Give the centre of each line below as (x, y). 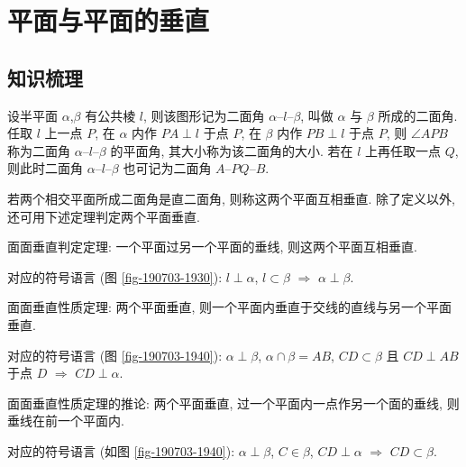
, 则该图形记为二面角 (204, 115)
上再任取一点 (403, 150)
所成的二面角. (418, 115)
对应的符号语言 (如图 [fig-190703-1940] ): (121, 450)
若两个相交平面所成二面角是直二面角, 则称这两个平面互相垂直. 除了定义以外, (231, 198)
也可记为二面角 (167, 168)
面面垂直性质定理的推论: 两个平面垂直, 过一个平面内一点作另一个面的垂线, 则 (233, 403)
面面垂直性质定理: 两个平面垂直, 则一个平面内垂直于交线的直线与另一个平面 (230, 307)
